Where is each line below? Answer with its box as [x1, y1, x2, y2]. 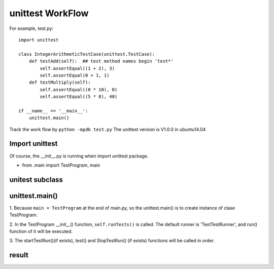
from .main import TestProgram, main [22, 162, 100, 168]
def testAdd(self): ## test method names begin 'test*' [28, 58, 174, 64]
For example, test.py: [9, 25, 53, 31]
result [9, 251, 29, 259]
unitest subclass [9, 175, 63, 184]
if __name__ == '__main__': [18, 108, 88, 113]
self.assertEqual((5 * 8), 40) [40, 94, 118, 100]
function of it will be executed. [9, 228, 73, 235]
